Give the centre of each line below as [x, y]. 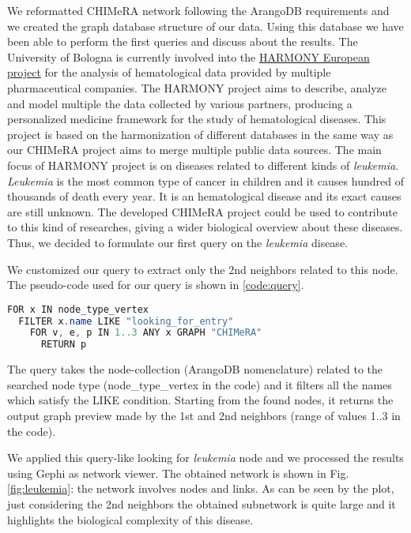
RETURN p [64, 345]
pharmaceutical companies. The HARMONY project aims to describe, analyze [197, 87]
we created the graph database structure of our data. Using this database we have [205, 26]
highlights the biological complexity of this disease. [130, 519]
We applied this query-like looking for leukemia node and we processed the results [205, 458]
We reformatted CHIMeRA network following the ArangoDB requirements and [198, 10]
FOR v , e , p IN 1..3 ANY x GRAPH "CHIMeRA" [146, 333]
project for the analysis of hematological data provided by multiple [169, 72]
